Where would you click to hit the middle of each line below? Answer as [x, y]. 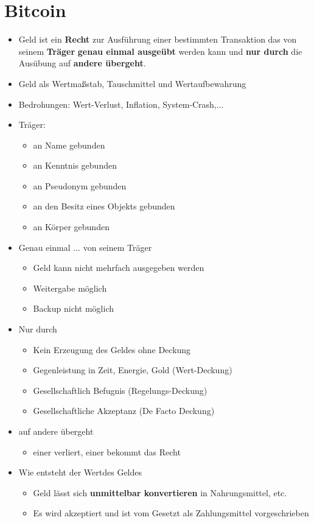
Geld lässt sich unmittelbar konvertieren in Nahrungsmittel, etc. [160, 492]
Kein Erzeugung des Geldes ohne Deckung [112, 349]
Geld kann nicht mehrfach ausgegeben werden [119, 268]
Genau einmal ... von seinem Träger [85, 247]
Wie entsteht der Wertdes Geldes [80, 472]
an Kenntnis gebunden [75, 165]
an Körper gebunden [71, 227]
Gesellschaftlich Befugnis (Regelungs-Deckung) [120, 390]
